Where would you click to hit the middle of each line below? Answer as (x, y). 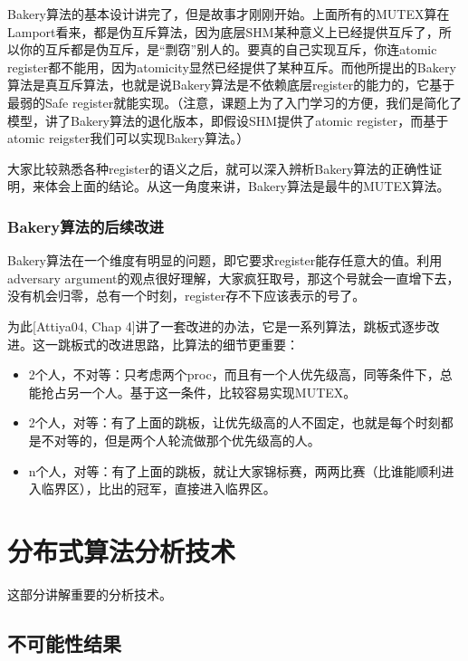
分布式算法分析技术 (122, 550)
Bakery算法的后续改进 (86, 226)
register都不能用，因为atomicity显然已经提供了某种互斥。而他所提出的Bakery (232, 67)
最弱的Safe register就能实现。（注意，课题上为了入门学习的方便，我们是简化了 (235, 102)
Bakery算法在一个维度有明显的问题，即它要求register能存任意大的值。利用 (225, 260)
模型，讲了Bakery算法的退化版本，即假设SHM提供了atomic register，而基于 (228, 120)
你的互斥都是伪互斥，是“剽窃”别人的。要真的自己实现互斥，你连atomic (228, 49)
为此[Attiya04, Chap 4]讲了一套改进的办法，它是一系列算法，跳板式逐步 (217, 326)
